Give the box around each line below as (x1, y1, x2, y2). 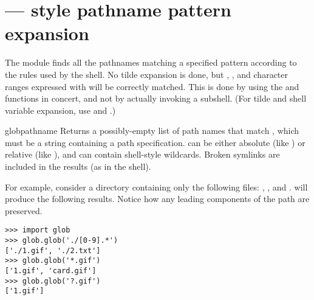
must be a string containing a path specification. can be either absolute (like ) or (5, 136, 305, 148)
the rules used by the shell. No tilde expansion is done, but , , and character (5, 68, 288, 80)
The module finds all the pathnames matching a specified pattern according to (5, 56, 297, 69)
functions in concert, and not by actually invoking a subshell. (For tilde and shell (5, 92, 307, 105)
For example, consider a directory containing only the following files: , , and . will (5, 180, 308, 193)
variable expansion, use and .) (5, 103, 116, 116)
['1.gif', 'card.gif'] (5, 267, 97, 276)
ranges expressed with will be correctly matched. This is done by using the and (5, 80, 299, 92)
